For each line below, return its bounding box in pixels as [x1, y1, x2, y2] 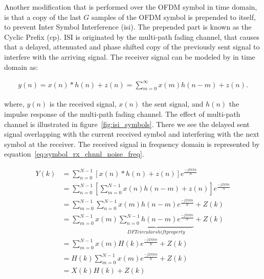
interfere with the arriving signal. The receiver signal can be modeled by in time [4, 51, 255, 62]
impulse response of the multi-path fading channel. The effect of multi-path [4, 109, 240, 119]
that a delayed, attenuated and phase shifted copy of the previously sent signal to [4, 41, 260, 52]
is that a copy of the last [4, 11, 81, 22]
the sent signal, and [142, 98, 204, 109]
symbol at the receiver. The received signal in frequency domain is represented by [4, 138, 260, 149]
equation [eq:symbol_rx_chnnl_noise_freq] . [4, 148, 144, 159]
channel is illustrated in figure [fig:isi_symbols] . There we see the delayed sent [4, 118, 250, 129]
